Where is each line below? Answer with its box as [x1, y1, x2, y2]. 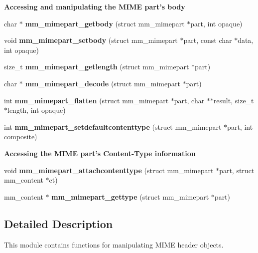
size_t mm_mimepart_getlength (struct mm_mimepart [4, 61, 189, 72]
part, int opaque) [190, 18, 243, 28]
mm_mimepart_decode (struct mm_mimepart [25, 78, 180, 88]
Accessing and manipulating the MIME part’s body [4, 1, 185, 11]
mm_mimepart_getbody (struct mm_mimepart [25, 18, 185, 28]
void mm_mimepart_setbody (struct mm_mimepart [4, 35, 178, 45]
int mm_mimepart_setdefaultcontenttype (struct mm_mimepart [4, 121, 222, 132]
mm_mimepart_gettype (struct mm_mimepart [51, 191, 209, 202]
